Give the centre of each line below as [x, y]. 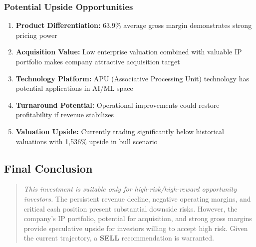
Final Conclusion [48, 168]
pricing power [36, 35]
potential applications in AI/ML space [74, 88]
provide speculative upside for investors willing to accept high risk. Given [136, 228]
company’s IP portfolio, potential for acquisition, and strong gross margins [138, 218]
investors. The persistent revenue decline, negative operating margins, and [137, 198]
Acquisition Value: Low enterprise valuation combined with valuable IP [129, 52]
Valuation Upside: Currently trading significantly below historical [120, 131]
